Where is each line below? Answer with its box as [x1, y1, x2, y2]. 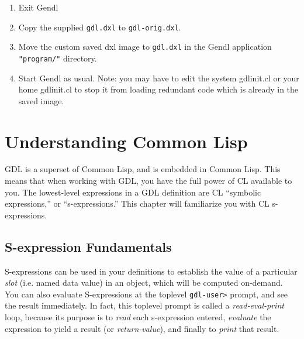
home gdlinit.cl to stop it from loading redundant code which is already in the [18, 83, 299, 95]
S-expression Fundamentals [5, 237, 172, 255]
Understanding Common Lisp [5, 129, 248, 153]
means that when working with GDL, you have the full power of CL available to [5, 174, 292, 187]
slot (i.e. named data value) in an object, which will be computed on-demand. [5, 276, 283, 289]
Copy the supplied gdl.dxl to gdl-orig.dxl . [18, 20, 181, 33]
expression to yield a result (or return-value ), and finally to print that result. [5, 322, 279, 334]
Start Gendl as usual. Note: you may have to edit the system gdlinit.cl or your [18, 71, 299, 84]
